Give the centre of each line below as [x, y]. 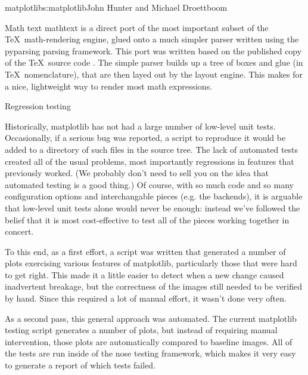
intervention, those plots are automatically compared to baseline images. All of [149, 341]
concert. [19, 231]
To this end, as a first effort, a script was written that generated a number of [145, 251]
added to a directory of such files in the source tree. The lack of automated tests [152, 149]
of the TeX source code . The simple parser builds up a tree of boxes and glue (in [154, 62]
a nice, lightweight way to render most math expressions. [109, 86]
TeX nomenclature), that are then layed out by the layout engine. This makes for [154, 74]
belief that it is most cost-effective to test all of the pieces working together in [147, 219]
